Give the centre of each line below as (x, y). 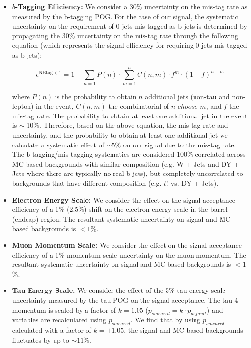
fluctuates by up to (41, 339)
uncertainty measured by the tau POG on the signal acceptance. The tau (122, 300)
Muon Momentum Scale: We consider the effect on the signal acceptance (127, 245)
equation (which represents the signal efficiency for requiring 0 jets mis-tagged (129, 45)
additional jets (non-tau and (187, 96)
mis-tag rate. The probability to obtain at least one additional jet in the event (130, 115)
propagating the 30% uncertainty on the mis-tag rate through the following (125, 35)
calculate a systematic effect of (58, 144)
